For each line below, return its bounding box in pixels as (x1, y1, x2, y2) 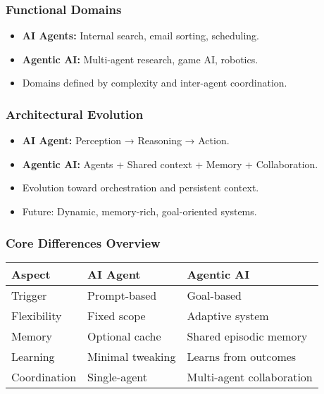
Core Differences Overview (6, 234, 161, 251)
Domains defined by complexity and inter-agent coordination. (22, 75, 287, 90)
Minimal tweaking (87, 348, 176, 364)
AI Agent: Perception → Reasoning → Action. (22, 133, 230, 148)
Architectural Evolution (6, 105, 144, 122)
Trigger (11, 286, 47, 303)
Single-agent (87, 368, 147, 385)
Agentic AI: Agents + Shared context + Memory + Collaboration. (22, 156, 318, 171)
